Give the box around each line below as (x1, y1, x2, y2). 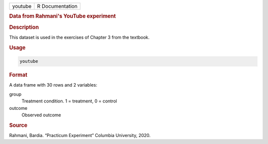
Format (9, 72, 27, 79)
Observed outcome (21, 112, 62, 118)
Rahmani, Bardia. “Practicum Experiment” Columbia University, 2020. (9, 133, 151, 139)
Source (9, 122, 28, 129)
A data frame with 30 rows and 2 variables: (9, 82, 98, 88)
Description (9, 24, 39, 31)
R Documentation (37, 3, 78, 9)
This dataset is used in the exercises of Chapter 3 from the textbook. (9, 34, 150, 40)
